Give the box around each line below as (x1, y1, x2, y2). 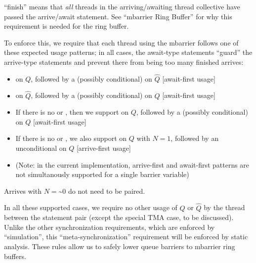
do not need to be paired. (68, 185, 145, 196)
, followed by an (171, 133, 219, 143)
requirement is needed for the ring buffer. (4, 21, 129, 31)
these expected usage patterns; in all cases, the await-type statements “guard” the (4, 47, 253, 57)
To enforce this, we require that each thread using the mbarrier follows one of (4, 37, 239, 47)
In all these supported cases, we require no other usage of (4, 202, 177, 213)
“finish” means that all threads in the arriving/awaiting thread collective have (4, 1, 240, 11)
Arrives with (4, 185, 42, 196)
